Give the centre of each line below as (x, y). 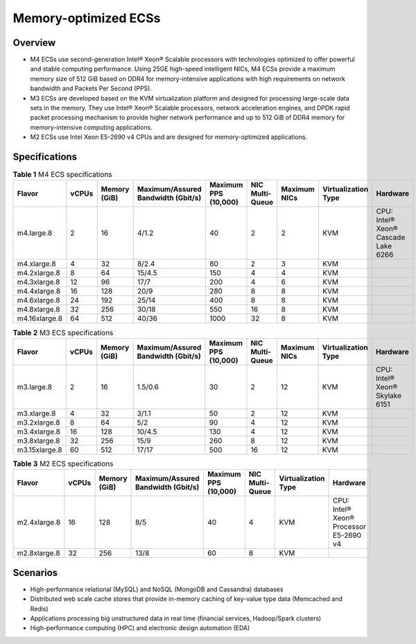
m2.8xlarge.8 (38, 553)
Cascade (391, 237)
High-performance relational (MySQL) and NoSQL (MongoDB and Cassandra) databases (157, 589)
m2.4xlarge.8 (39, 523)
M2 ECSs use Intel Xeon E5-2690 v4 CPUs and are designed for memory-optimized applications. (169, 137)
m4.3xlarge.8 (38, 282)
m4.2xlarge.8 (38, 273)
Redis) (39, 609)
